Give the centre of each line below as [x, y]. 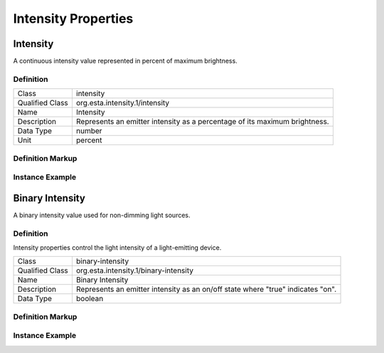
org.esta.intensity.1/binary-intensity [134, 270]
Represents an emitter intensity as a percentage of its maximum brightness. [203, 122]
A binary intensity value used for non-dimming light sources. [102, 215]
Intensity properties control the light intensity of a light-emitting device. [117, 247]
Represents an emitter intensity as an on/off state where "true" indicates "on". [206, 290]
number [89, 131]
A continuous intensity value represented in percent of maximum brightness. [125, 61]
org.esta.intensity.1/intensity [123, 103]
